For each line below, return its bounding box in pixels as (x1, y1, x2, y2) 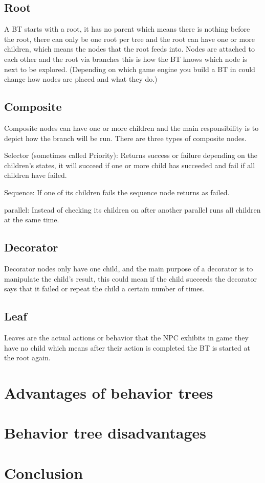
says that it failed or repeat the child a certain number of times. (4, 283, 205, 294)
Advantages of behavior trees (4, 382, 213, 403)
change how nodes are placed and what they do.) (4, 74, 158, 84)
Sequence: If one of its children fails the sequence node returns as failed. (4, 187, 230, 197)
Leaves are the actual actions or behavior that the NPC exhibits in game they (4, 332, 249, 342)
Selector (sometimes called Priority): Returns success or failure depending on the (4, 150, 257, 160)
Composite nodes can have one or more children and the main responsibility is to (4, 122, 259, 133)
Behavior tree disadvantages (4, 422, 207, 443)
